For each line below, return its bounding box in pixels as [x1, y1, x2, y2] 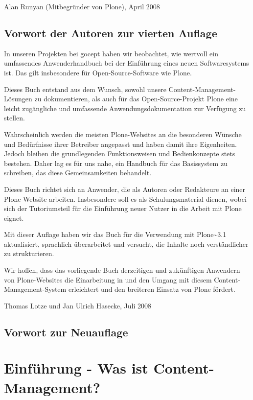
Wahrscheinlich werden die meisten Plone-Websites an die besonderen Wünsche [4, 129, 242, 139]
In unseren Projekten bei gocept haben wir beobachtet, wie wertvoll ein [4, 48, 218, 58]
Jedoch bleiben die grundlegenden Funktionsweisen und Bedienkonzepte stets [4, 148, 235, 159]
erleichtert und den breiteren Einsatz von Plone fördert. [68, 284, 235, 294]
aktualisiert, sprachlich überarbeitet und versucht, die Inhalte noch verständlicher [4, 238, 249, 249]
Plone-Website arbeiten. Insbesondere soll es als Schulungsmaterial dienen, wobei [4, 193, 247, 204]
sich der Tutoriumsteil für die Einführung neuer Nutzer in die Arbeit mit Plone [4, 203, 242, 213]
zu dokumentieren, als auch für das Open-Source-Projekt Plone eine [34, 94, 238, 104]
